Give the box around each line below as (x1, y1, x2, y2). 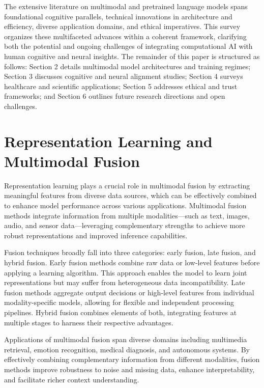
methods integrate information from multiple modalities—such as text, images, (4, 210, 250, 220)
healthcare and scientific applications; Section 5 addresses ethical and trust (4, 80, 238, 91)
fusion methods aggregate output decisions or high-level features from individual (4, 287, 254, 297)
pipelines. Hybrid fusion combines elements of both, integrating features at (4, 307, 237, 317)
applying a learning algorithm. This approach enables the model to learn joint (4, 267, 247, 278)
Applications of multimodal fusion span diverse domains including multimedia (4, 334, 247, 345)
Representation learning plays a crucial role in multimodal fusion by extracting (4, 180, 250, 190)
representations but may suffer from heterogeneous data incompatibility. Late (4, 277, 245, 288)
